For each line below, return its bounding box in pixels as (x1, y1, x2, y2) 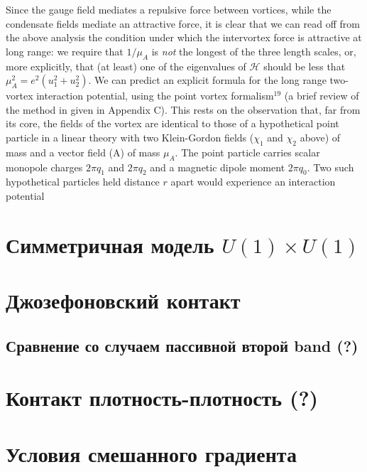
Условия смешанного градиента (6, 439, 297, 468)
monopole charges (6, 159, 83, 174)
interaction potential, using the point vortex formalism (36, 88, 274, 103)
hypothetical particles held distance (6, 174, 160, 189)
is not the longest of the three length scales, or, (151, 43, 356, 58)
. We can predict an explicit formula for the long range (88, 73, 327, 87)
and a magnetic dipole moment (150, 159, 285, 174)
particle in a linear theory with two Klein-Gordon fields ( (6, 129, 254, 144)
